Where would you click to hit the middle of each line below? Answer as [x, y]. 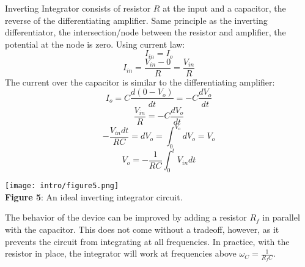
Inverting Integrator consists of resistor [78, 8]
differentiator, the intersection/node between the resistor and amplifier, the [145, 32]
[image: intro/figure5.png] [62, 186]
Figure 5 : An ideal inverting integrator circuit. [94, 196]
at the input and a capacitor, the [224, 8]
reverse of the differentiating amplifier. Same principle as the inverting [136, 20]
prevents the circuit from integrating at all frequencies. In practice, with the [147, 241]
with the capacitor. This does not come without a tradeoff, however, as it [142, 229]
